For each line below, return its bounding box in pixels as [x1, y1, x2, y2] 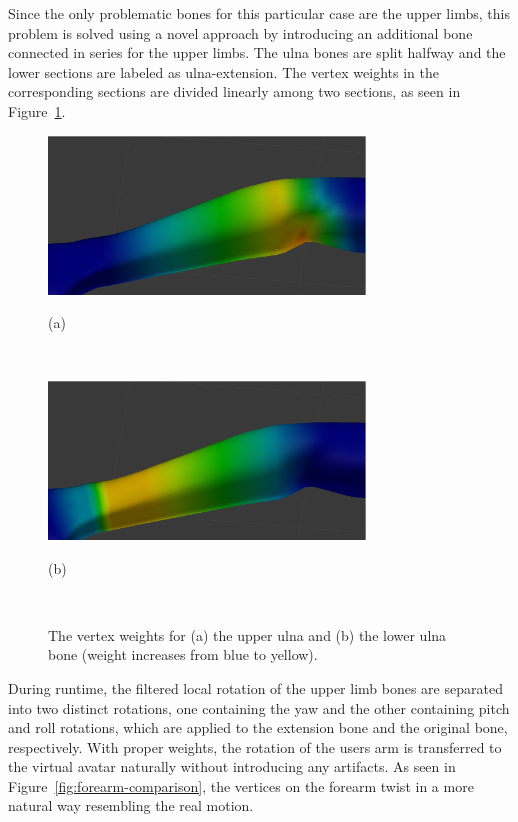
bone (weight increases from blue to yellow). [48, 644, 318, 665]
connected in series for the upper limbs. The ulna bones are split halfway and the [8, 42, 506, 63]
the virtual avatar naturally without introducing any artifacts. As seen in [8, 756, 456, 777]
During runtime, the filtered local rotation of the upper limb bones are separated [8, 677, 503, 698]
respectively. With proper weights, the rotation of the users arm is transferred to [8, 736, 502, 757]
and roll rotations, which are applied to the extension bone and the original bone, [8, 717, 508, 738]
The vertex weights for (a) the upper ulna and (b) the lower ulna [48, 624, 447, 645]
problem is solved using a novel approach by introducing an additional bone [8, 22, 473, 43]
